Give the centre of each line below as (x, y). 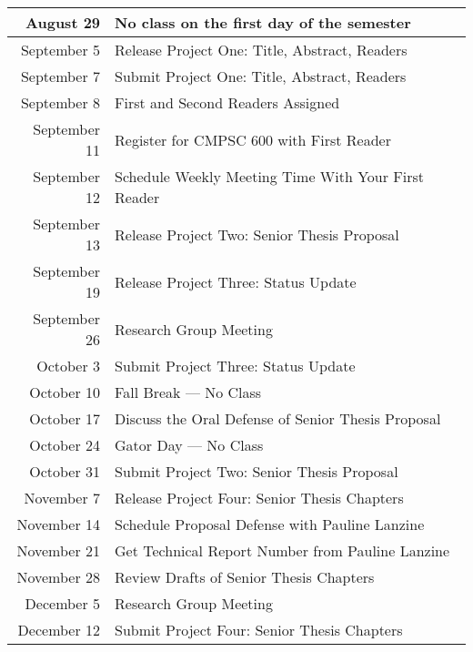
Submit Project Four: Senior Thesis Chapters (259, 630)
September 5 (60, 50)
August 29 (63, 22)
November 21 (59, 550)
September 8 (60, 102)
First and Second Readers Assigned (227, 102)
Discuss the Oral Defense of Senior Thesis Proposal (278, 418)
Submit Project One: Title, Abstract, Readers (261, 76)
